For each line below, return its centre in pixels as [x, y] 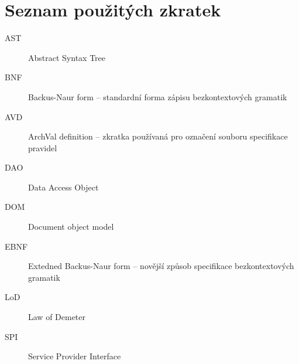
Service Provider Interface [75, 356]
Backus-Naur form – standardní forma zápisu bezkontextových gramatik [158, 96]
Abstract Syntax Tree [67, 57]
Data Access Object [63, 187]
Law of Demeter [57, 317]
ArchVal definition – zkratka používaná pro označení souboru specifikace [158, 136]
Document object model [71, 227]
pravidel [43, 147]
